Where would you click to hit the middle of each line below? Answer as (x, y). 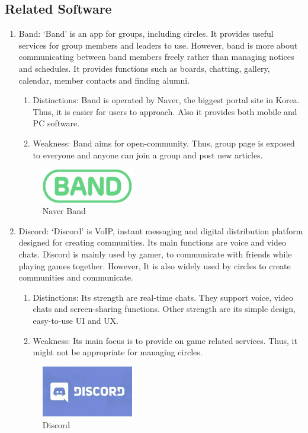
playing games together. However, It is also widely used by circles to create (155, 265)
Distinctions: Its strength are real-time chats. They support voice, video (163, 297)
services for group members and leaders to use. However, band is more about (158, 45)
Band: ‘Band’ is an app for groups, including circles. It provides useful (146, 34)
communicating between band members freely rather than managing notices (156, 57)
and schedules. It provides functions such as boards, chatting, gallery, (144, 68)
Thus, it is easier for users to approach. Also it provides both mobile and (165, 111)
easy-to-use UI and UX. (76, 321)
